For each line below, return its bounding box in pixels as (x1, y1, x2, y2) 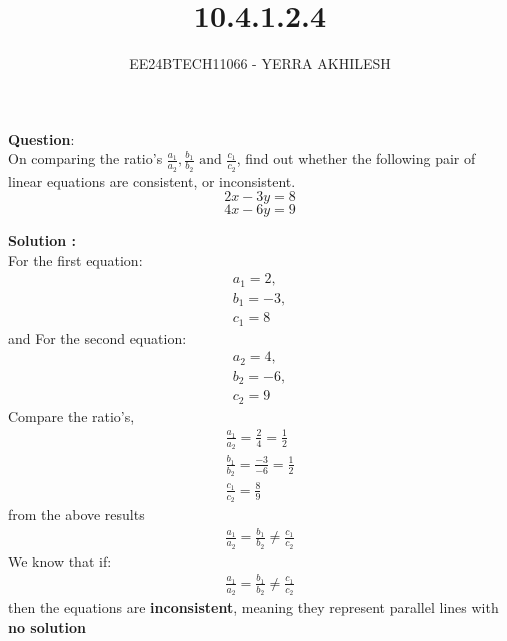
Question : (8, 128, 75, 149)
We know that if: (8, 550, 112, 571)
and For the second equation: (8, 327, 187, 348)
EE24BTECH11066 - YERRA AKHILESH (129, 53, 391, 74)
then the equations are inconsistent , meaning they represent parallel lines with (8, 597, 499, 618)
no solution (8, 616, 86, 637)
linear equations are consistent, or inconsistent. (8, 170, 296, 191)
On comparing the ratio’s (8, 148, 163, 169)
